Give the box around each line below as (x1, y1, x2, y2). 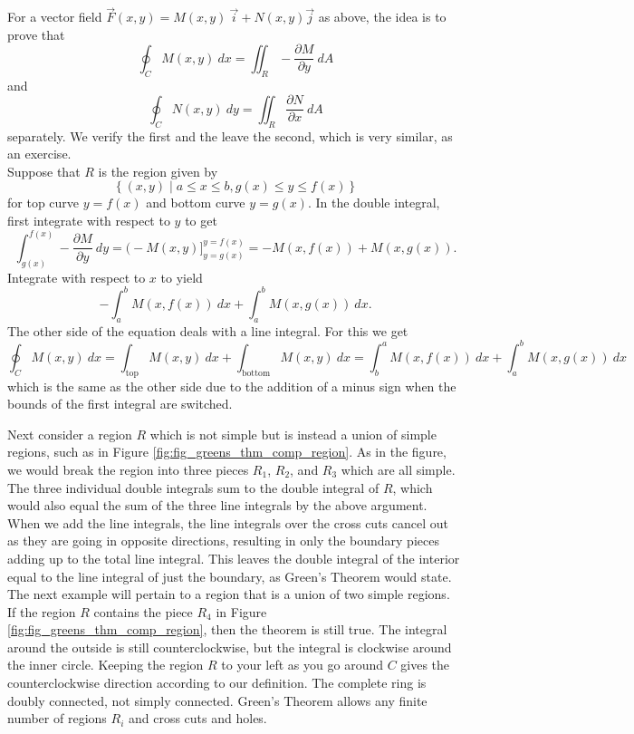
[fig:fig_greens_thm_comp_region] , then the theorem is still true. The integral (7, 620, 447, 639)
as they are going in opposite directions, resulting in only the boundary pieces (7, 531, 439, 550)
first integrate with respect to (7, 210, 170, 229)
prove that (7, 24, 65, 43)
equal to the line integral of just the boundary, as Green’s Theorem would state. (7, 566, 452, 585)
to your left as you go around (221, 655, 383, 674)
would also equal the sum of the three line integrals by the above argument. (7, 496, 427, 515)
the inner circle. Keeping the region (7, 655, 204, 674)
